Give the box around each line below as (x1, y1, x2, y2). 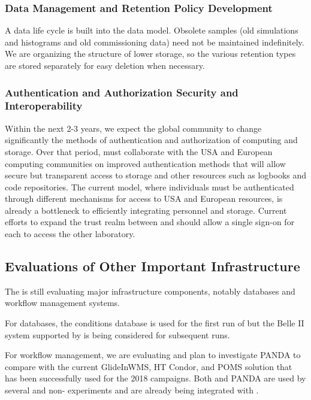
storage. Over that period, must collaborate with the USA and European (5, 145, 273, 157)
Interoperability (5, 98, 83, 113)
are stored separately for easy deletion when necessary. (5, 59, 205, 71)
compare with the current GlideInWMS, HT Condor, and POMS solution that (5, 360, 292, 372)
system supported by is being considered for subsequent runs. (5, 328, 230, 341)
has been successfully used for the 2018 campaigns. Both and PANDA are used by (5, 372, 306, 384)
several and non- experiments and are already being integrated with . (5, 384, 259, 396)
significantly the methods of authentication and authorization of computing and (5, 134, 298, 146)
